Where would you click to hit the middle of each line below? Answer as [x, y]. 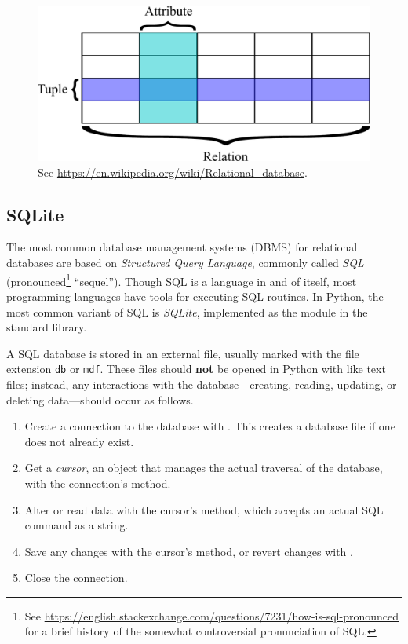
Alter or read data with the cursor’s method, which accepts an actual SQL [204, 509]
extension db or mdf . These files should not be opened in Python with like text [196, 369]
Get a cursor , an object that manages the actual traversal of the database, [204, 468]
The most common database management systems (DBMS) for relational [182, 247]
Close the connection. [76, 578]
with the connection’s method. [98, 483]
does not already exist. [79, 441]
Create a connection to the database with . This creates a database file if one [210, 426]
